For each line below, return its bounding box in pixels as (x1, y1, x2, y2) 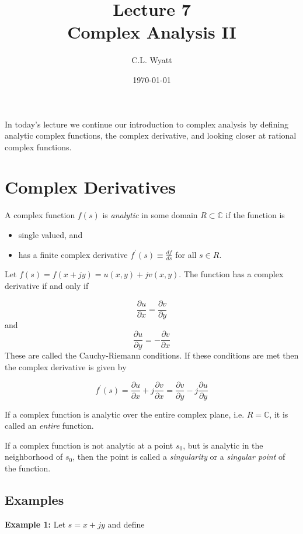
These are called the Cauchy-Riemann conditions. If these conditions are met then (5, 349, 299, 361)
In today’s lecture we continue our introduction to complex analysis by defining (5, 118, 289, 130)
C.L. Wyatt (131, 54, 172, 66)
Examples (5, 490, 64, 508)
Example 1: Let (5, 518, 66, 530)
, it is (269, 408, 288, 420)
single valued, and (18, 229, 83, 240)
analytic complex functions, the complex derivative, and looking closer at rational (5, 129, 297, 142)
